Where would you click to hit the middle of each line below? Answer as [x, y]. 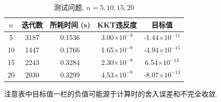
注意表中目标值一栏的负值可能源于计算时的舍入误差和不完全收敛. [111, 94]
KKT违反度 [117, 24]
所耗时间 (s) [70, 24]
